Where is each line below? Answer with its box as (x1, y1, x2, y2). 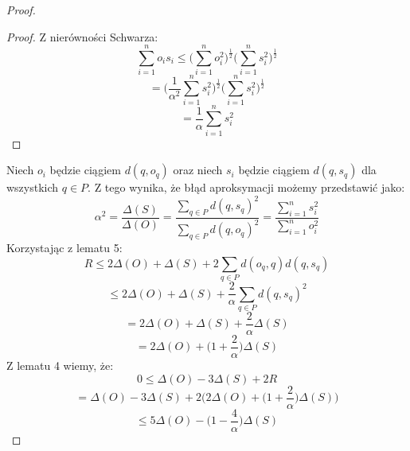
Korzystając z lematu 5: (6, 239, 123, 256)
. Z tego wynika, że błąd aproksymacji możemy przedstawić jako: (88, 179, 405, 196)
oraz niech (173, 161, 223, 178)
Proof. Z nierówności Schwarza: (6, 28, 158, 45)
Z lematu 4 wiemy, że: (6, 357, 114, 374)
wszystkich (6, 179, 59, 196)
